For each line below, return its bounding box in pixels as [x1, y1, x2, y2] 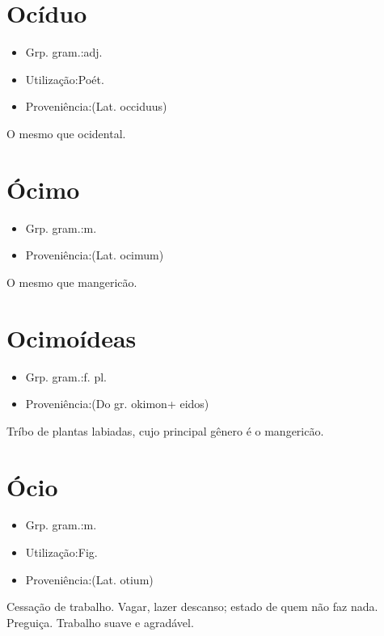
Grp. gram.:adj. [25, 44, 103, 61]
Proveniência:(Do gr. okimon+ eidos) [25, 395, 209, 412]
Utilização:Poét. [25, 70, 104, 87]
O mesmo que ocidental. [6, 124, 126, 141]
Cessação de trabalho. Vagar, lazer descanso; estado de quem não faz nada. [6, 598, 378, 615]
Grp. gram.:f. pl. [25, 368, 107, 385]
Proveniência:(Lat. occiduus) [25, 98, 167, 115]
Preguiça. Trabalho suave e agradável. [6, 613, 194, 630]
